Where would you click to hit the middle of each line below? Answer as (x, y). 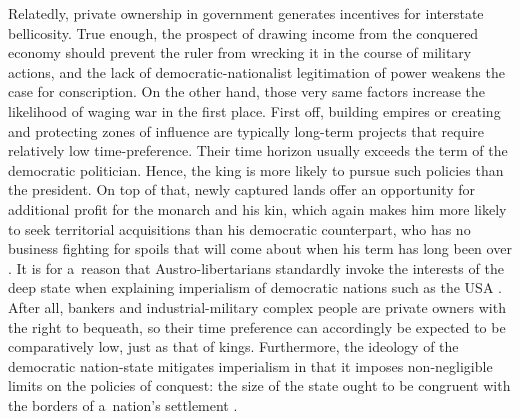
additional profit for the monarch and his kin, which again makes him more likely (257, 208)
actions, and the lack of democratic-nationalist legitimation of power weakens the (256, 71)
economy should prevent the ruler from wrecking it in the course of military (240, 52)
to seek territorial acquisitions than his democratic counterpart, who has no (239, 228)
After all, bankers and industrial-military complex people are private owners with (257, 306)
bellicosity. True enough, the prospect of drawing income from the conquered (243, 32)
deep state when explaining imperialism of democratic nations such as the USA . (255, 287)
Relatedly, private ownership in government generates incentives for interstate (246, 13)
